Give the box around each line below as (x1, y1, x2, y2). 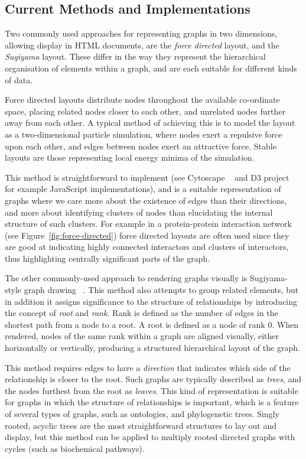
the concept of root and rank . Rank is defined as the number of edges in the (5, 307, 278, 319)
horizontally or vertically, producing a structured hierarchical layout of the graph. (5, 341, 300, 354)
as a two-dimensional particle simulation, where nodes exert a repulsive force (5, 128, 282, 140)
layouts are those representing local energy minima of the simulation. (5, 151, 255, 164)
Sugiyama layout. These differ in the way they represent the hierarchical (5, 50, 266, 63)
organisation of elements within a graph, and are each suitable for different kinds (5, 61, 297, 74)
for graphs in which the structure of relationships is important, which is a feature (5, 396, 299, 408)
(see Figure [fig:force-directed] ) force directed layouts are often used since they (5, 229, 289, 241)
